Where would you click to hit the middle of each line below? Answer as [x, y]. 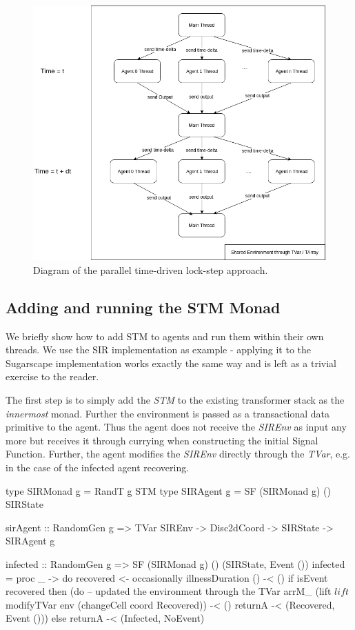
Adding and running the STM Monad [143, 307]
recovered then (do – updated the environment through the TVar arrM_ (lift [169, 591]
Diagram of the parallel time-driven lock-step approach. [151, 269]
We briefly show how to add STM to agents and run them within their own [165, 336]
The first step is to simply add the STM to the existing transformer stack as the [175, 400]
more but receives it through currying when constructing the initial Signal [162, 440]
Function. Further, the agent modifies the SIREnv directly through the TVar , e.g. [178, 454]
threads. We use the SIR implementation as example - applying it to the [159, 350]
